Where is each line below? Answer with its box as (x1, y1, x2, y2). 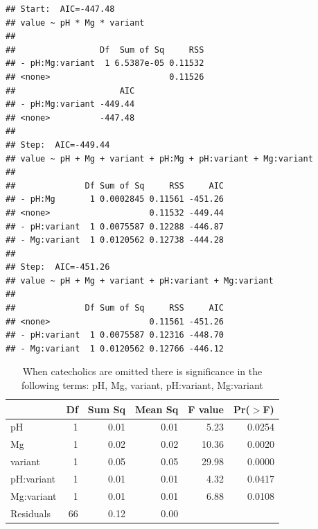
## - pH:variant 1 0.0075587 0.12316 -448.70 (6, 330, 224, 340)
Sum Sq (87, 401, 125, 416)
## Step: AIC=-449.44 (6, 139, 110, 150)
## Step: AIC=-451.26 (6, 262, 110, 272)
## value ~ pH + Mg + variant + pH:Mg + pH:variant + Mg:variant (6, 153, 313, 164)
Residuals (10, 505, 51, 520)
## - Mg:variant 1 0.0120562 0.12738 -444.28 (6, 235, 224, 245)
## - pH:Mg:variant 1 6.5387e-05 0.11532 (6, 58, 204, 69)
